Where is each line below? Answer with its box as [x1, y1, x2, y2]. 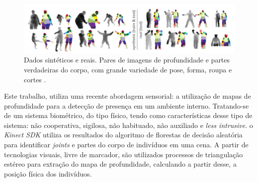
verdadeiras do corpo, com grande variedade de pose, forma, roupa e [24, 64, 232, 74]
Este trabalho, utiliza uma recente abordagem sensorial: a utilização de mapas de [4, 91, 251, 101]
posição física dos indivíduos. [4, 168, 92, 179]
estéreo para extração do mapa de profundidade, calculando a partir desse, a [4, 159, 237, 169]
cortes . [24, 74, 46, 84]
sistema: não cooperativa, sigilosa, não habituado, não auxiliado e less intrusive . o [4, 120, 253, 130]
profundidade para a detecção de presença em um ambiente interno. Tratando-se [4, 100, 249, 111]
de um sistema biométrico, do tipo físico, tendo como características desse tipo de [4, 110, 253, 121]
